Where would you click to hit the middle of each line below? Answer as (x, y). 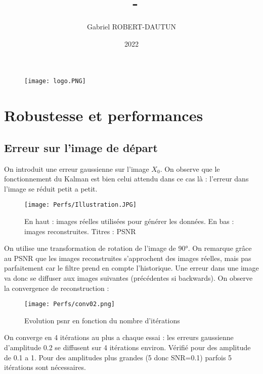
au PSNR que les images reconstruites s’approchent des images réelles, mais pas (128, 258)
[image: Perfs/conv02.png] (70, 304)
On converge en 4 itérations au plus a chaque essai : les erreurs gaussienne (119, 337)
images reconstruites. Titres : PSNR (80, 231)
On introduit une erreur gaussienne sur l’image (77, 169)
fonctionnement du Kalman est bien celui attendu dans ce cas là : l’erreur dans (126, 179)
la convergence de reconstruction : (57, 288)
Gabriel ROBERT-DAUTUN (131, 27)
